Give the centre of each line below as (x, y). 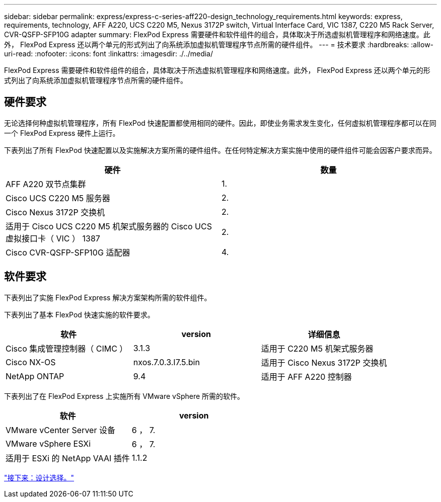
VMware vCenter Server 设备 (60, 430)
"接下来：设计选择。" (39, 477)
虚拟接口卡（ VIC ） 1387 (53, 238)
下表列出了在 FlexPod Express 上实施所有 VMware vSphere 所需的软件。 (124, 396)
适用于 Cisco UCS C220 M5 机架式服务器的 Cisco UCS (109, 226)
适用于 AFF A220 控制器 (306, 376)
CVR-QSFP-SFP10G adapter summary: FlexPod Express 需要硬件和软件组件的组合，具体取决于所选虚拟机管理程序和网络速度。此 (217, 34)
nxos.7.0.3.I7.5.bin (166, 362)
